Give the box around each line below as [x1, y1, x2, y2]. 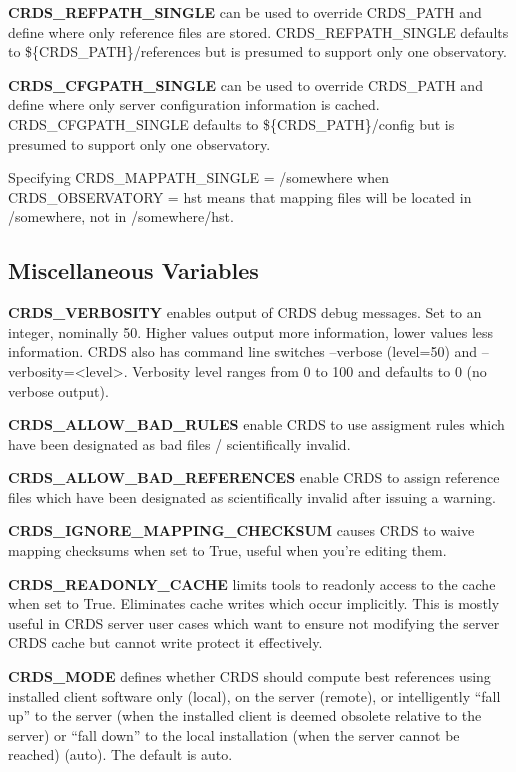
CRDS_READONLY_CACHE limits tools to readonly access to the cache [8, 573, 496, 594]
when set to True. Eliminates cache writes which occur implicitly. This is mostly [8, 593, 500, 614]
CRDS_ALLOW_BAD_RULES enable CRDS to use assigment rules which [8, 414, 505, 435]
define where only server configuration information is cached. [8, 94, 380, 115]
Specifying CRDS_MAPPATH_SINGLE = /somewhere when [8, 167, 389, 188]
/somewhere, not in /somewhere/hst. [8, 206, 234, 227]
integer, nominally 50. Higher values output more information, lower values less [8, 321, 494, 342]
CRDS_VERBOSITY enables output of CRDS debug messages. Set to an [8, 302, 482, 323]
